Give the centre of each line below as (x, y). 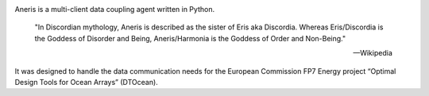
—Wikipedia (373, 53)
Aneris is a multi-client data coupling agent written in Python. (114, 9)
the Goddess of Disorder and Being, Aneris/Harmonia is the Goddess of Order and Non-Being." (190, 38)
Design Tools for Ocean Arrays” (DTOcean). (86, 82)
